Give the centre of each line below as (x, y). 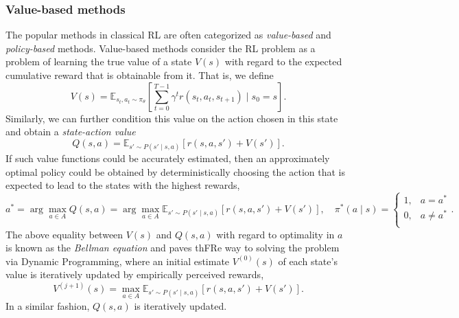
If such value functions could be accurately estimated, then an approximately (168, 158)
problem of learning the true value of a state (99, 61)
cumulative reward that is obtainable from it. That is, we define (140, 75)
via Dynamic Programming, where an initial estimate (118, 261)
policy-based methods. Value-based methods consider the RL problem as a (161, 48)
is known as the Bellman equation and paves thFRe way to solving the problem (173, 248)
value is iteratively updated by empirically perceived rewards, (135, 274)
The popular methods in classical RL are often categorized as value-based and (168, 35)
